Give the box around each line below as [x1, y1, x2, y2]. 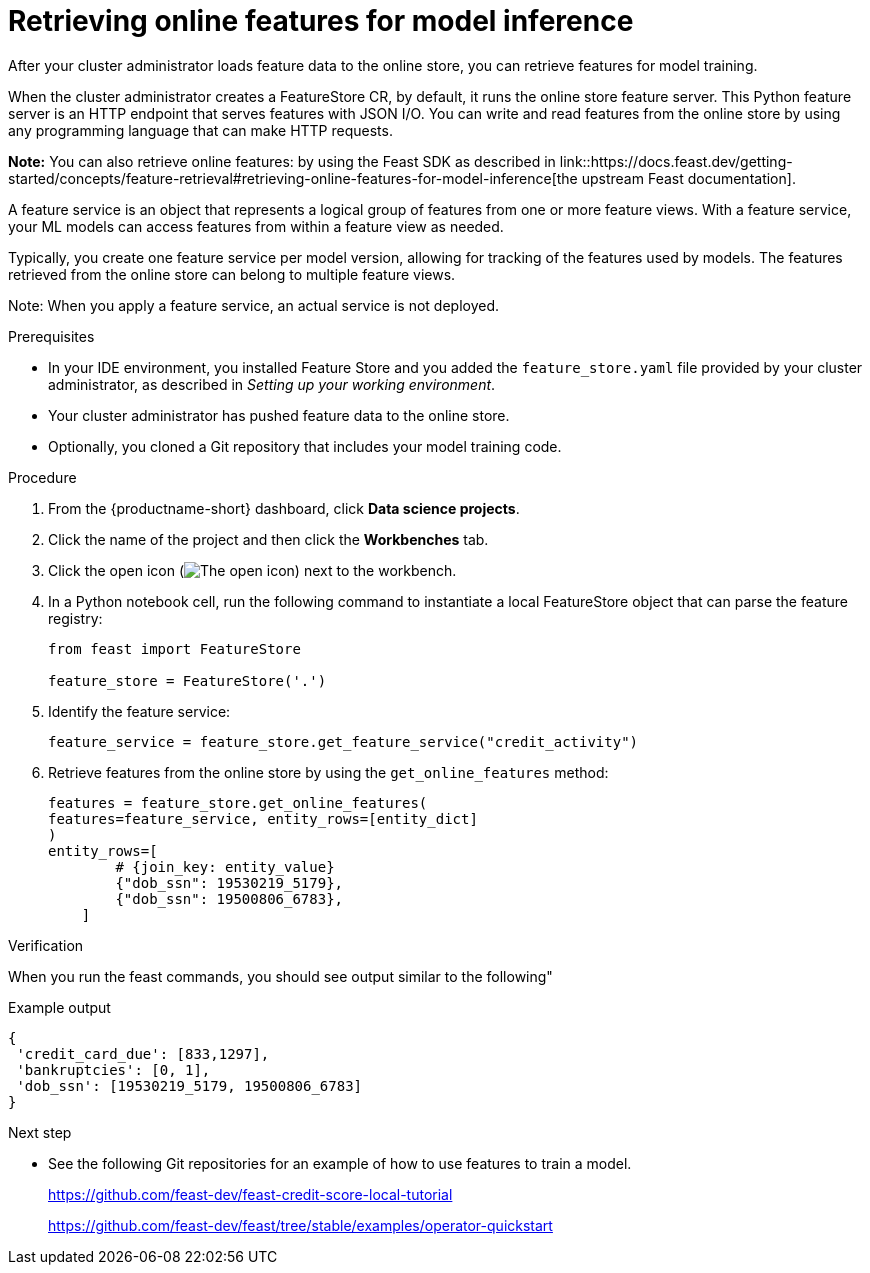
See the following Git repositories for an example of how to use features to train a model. [48, 1154, 632, 1172]
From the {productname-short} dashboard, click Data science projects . [48, 499, 520, 517]
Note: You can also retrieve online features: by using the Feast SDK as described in [8, 152, 556, 170]
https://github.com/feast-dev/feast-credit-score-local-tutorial [48, 1185, 453, 1203]
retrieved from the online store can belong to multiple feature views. [8, 265, 456, 283]
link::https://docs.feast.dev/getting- [559, 152, 793, 170]
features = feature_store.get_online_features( [48, 794, 428, 811]
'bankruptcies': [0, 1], [16, 1061, 211, 1078]
